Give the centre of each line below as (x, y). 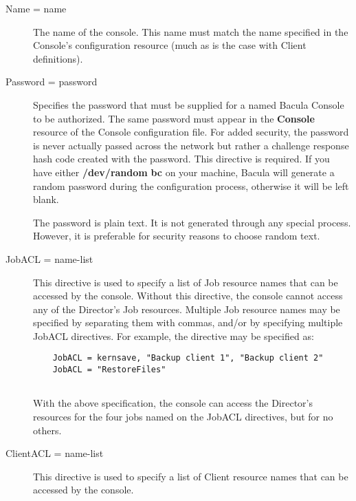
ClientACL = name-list (55, 453)
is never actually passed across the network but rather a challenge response (191, 145)
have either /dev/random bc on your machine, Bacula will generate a (184, 172)
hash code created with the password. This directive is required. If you (181, 159)
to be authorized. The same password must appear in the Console (174, 118)
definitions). (58, 58)
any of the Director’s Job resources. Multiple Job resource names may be (187, 309)
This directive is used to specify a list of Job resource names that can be (186, 282)
